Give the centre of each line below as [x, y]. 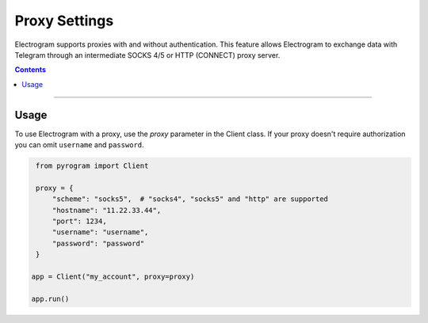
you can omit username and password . [79, 145]
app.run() [50, 298]
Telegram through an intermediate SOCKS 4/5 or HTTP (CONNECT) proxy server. [147, 55]
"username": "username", [100, 232]
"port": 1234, [79, 221]
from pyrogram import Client [92, 166]
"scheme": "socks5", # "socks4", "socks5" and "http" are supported [190, 199]
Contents [31, 70]
